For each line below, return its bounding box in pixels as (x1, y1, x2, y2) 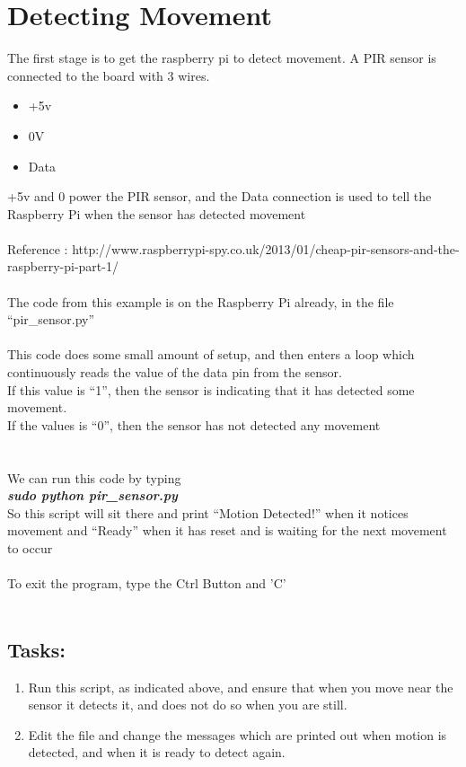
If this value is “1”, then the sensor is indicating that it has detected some (7, 380, 415, 399)
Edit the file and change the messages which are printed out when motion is (28, 725, 447, 744)
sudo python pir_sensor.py (7, 486, 178, 505)
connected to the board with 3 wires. (7, 66, 210, 84)
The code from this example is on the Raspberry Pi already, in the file (7, 292, 394, 311)
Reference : (7, 239, 68, 258)
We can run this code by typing (7, 468, 181, 487)
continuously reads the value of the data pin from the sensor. (7, 363, 342, 382)
